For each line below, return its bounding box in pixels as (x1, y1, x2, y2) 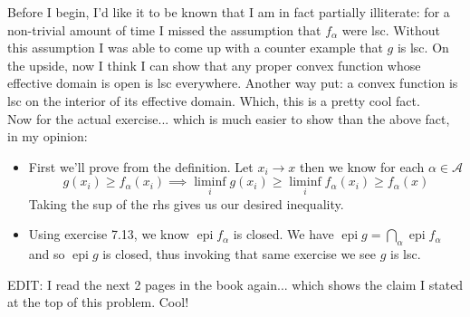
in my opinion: (7, 127, 88, 146)
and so (28, 244, 65, 263)
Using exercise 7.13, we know (28, 225, 189, 244)
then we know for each (299, 157, 425, 176)
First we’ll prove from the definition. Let (28, 157, 254, 176)
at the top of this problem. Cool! (7, 293, 189, 312)
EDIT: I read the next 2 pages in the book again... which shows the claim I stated (7, 274, 464, 293)
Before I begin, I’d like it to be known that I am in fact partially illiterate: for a (7, 3, 450, 21)
